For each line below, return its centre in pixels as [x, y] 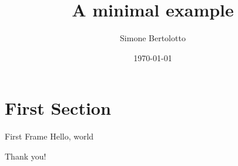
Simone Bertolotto [153, 38]
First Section [58, 108]
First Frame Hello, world [49, 136]
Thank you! [26, 156]
